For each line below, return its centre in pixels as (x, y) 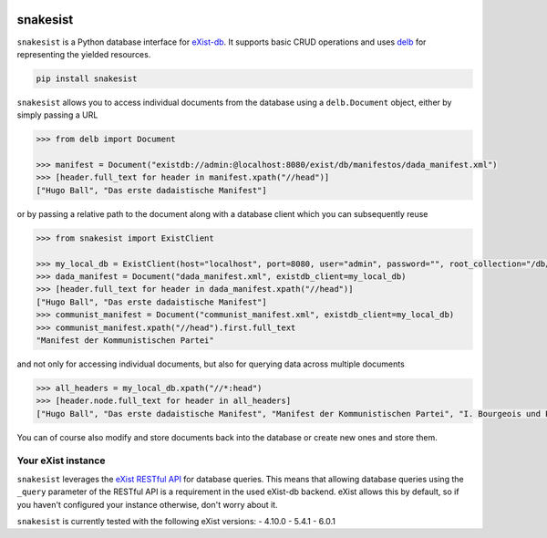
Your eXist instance (61, 460)
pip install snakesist (87, 78)
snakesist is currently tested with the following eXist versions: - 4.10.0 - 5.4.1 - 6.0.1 (176, 521)
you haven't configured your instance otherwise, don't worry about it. (147, 504)
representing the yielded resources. (84, 54)
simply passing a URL (57, 115)
